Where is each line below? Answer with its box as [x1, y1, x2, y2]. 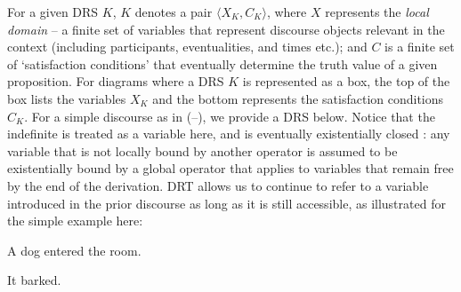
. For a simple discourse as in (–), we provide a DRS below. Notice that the [24, 107, 435, 125]
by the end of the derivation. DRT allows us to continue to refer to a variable [7, 176, 429, 194]
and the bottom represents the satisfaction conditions [152, 89, 444, 107]
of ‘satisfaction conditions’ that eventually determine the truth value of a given [7, 54, 438, 73]
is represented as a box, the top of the [242, 72, 450, 91]
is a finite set [384, 37, 455, 56]
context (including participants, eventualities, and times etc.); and [7, 37, 368, 56]
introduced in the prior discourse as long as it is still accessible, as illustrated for [7, 193, 446, 212]
